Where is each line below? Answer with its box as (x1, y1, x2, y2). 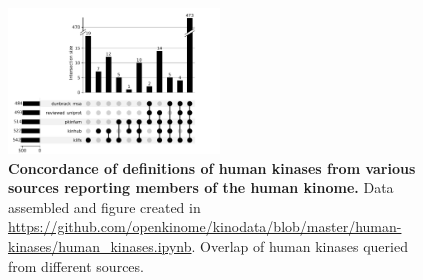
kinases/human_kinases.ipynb (8, 235, 192, 256)
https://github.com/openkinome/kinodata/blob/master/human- (8, 216, 402, 237)
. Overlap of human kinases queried (191, 235, 408, 256)
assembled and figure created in (8, 196, 201, 217)
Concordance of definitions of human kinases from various (8, 157, 416, 178)
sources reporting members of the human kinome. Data (8, 177, 394, 198)
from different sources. (8, 255, 144, 276)
